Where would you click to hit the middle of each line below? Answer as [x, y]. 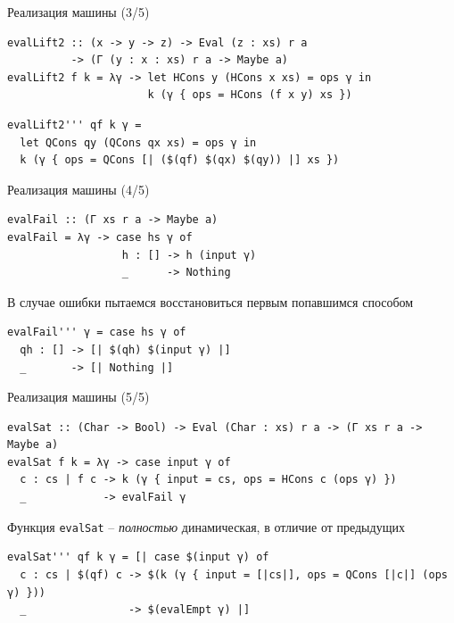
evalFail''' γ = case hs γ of [97, 332]
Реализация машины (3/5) [78, 12]
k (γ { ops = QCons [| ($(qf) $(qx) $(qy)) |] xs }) [180, 160]
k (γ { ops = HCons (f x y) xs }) [250, 95]
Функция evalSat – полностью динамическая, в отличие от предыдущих [206, 526]
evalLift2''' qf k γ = [74, 125]
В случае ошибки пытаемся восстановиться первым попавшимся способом [210, 301]
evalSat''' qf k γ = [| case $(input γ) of [138, 557]
